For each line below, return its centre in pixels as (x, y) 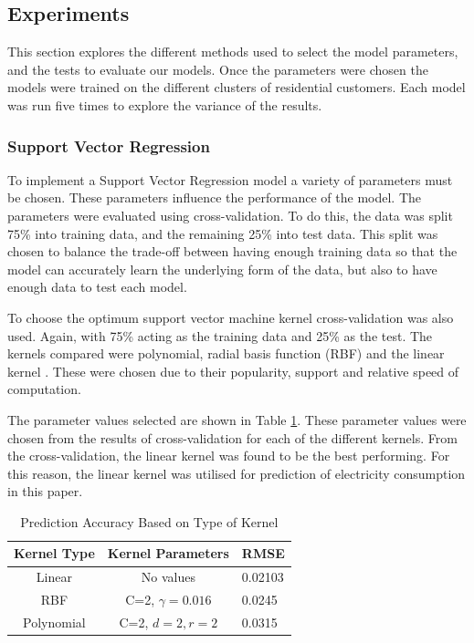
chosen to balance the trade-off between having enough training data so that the (232, 251)
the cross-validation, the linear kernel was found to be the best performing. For (229, 456)
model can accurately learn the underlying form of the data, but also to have (222, 269)
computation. (44, 389)
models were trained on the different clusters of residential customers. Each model (237, 87)
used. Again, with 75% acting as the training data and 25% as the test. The (220, 335)
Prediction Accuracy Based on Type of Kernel (149, 521)
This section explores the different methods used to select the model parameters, (233, 52)
